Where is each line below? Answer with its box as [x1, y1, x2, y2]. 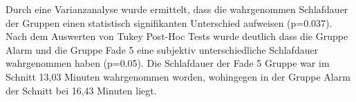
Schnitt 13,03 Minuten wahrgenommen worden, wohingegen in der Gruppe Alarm [6, 69, 350, 83]
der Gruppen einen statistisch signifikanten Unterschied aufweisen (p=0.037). [6, 15, 332, 30]
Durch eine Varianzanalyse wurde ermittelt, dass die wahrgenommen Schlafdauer [6, 2, 348, 16]
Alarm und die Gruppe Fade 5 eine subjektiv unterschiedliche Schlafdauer [6, 42, 319, 57]
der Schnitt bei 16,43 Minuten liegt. [6, 83, 157, 97]
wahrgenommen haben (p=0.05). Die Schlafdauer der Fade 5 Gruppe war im [6, 56, 330, 70]
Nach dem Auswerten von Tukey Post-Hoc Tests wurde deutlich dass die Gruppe [6, 29, 348, 43]
